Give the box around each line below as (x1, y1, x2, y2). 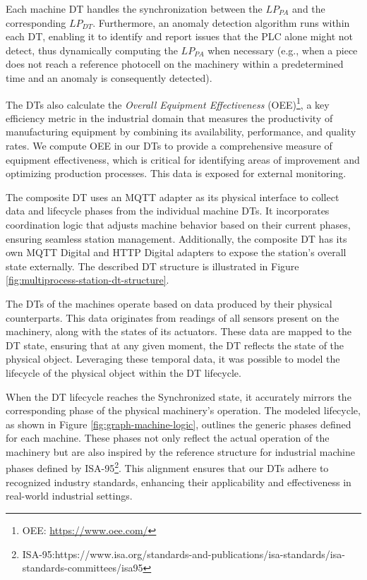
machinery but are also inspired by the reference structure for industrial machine (6, 444, 355, 459)
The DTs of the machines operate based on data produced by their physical (6, 296, 332, 310)
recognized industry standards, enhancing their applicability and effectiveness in (6, 474, 351, 489)
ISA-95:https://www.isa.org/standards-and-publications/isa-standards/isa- (22, 546, 345, 561)
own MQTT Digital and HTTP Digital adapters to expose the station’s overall (6, 245, 347, 260)
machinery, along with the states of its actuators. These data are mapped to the (6, 324, 352, 339)
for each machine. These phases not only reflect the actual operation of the (6, 430, 330, 445)
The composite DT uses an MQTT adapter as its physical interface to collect (6, 189, 339, 204)
